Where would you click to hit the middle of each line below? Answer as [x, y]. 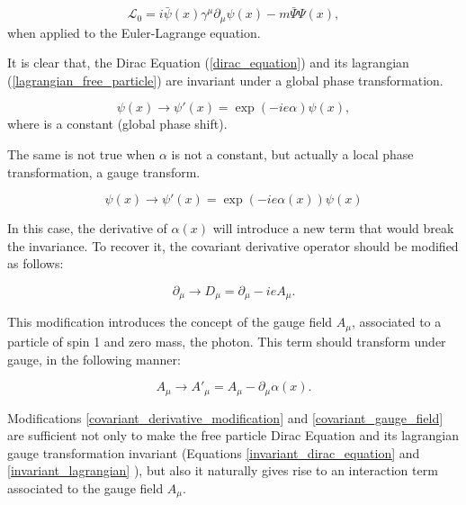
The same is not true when [81, 154]
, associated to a [396, 322]
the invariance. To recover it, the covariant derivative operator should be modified [233, 245]
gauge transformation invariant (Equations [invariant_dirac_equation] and [214, 452]
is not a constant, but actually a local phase [292, 154]
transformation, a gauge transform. [104, 171]
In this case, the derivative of [87, 228]
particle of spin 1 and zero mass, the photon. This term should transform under [227, 341]
